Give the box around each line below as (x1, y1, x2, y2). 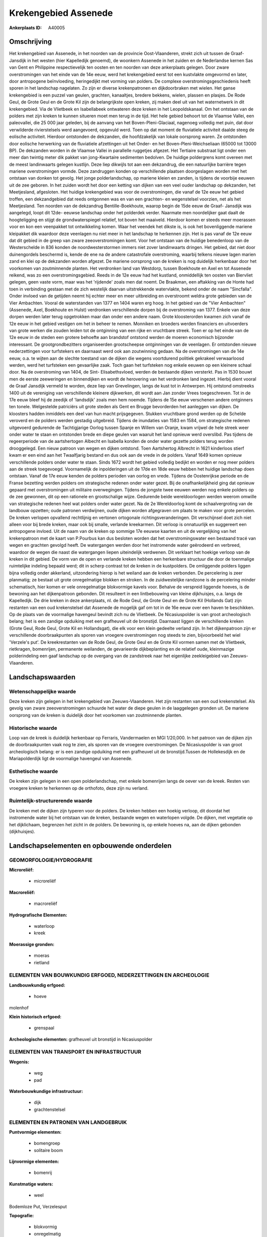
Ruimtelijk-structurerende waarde (9, 797, 92, 804)
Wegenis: (9, 1059, 30, 1065)
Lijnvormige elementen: (9, 1158, 59, 1165)
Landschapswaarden (9, 673, 76, 681)
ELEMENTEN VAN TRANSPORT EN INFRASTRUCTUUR (9, 1048, 141, 1055)
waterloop (34, 923, 55, 929)
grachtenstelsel (34, 1106, 66, 1112)
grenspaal (34, 1025, 54, 1031)
